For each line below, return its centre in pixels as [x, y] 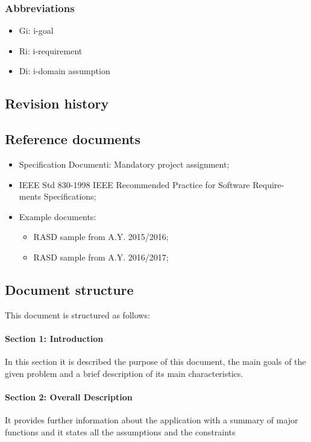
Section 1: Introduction [54, 338]
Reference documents [73, 139]
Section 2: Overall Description [69, 396]
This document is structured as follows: [77, 314]
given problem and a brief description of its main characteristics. [124, 373]
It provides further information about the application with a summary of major [152, 420]
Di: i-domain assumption [64, 71]
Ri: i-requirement [51, 50]
